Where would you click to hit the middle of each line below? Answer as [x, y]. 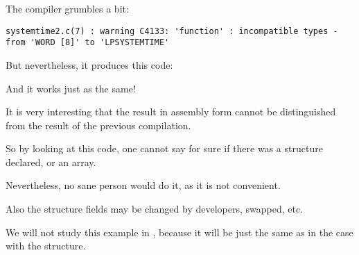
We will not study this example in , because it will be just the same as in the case [179, 232]
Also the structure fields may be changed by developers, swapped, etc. [155, 209]
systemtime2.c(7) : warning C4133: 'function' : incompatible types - [172, 31]
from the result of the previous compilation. [98, 125]
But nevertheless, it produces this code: [89, 64]
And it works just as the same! [71, 88]
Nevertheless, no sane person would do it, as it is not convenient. [143, 185]
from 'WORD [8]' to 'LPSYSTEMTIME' [88, 43]
